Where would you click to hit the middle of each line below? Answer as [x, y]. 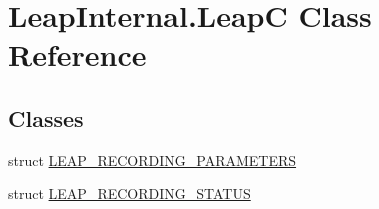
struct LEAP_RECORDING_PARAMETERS [152, 159]
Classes [46, 117]
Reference [77, 54]
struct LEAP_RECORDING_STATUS [129, 193]
